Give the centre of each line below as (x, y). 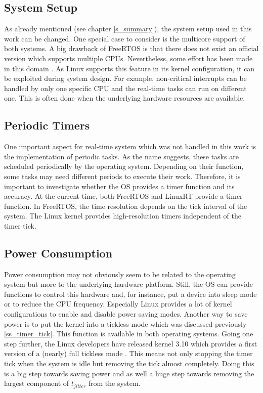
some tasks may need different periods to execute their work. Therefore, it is (122, 176)
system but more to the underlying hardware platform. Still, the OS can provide (129, 284)
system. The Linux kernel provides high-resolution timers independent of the (123, 216)
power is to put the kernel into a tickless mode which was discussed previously (125, 323)
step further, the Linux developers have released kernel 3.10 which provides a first (131, 343)
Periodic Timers (47, 125)
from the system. (114, 383)
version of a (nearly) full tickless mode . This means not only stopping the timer (128, 353)
